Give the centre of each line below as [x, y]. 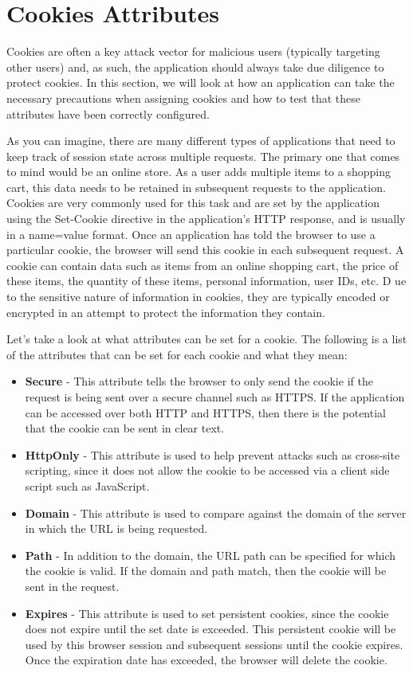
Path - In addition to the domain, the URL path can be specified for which [210, 555]
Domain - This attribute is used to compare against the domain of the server [216, 513]
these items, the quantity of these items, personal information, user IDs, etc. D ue [206, 281]
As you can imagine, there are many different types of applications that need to [201, 141]
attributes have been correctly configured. [108, 113]
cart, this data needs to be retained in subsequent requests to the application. [196, 187]
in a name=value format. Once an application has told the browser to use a [191, 234]
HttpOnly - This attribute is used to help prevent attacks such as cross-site [212, 454]
